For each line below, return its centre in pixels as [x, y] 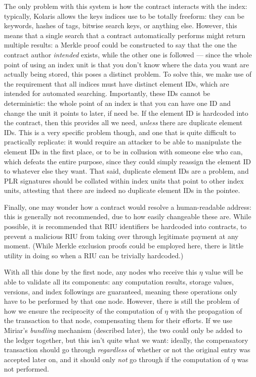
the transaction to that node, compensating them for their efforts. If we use [118, 320]
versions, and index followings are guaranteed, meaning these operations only [121, 291]
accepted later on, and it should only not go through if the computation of [117, 359]
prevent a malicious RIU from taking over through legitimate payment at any [121, 236]
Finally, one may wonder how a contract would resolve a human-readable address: [128, 207]
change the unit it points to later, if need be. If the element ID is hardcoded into [126, 113]
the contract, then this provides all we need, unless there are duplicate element [123, 122]
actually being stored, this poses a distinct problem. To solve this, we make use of [128, 74]
